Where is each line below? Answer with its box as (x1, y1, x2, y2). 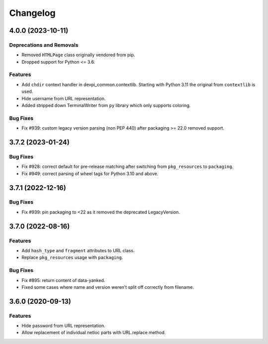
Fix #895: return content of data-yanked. (21, 277, 105, 283)
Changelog (9, 7, 56, 18)
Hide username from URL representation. (21, 95, 106, 101)
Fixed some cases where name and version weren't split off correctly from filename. (21, 284, 194, 290)
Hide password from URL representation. (21, 323, 106, 329)
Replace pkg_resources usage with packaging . (21, 255, 124, 261)
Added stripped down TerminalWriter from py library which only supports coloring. (21, 102, 191, 109)
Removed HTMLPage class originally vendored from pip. (21, 52, 135, 58)
